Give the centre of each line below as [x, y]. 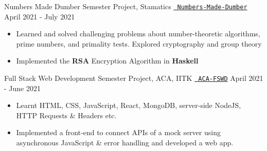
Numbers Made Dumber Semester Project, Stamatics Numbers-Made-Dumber [126, 6]
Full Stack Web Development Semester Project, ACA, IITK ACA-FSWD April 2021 [134, 78]
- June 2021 [22, 88]
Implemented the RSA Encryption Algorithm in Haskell [107, 61]
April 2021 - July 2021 [40, 16]
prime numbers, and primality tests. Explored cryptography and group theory [139, 43]
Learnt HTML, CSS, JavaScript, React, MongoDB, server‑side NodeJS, [129, 105]
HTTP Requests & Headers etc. [66, 115]
